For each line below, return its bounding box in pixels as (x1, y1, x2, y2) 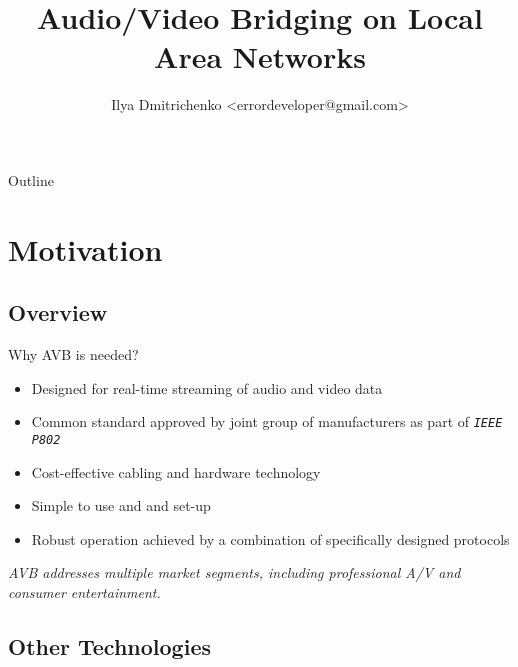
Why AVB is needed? (8, 344, 139, 365)
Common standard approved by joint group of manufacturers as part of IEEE (31, 411, 503, 432)
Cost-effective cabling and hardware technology (31, 461, 321, 482)
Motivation (8, 228, 163, 269)
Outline (8, 169, 54, 190)
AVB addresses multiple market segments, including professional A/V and (8, 562, 461, 583)
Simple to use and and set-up (31, 495, 211, 516)
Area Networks (154, 36, 366, 77)
